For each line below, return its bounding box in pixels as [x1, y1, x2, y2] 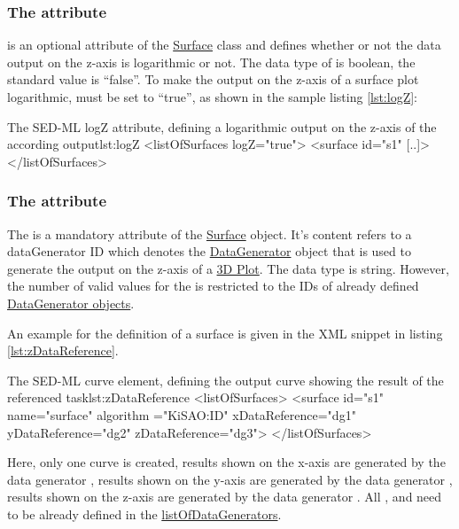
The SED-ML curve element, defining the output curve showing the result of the [7, 370, 444, 389]
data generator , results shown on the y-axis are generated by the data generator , [7, 470, 453, 488]
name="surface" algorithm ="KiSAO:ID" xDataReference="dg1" [7, 405, 356, 424]
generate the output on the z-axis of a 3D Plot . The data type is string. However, [7, 259, 449, 277]
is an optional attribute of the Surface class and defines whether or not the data [7, 35, 441, 54]
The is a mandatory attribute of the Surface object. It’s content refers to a [7, 224, 412, 243]
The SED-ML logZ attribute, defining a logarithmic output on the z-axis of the [7, 117, 437, 136]
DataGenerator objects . [7, 293, 135, 312]
